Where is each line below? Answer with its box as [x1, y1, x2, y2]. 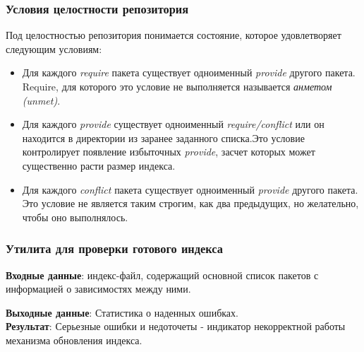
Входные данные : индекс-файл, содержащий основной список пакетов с [6, 267, 319, 282]
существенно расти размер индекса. [22, 158, 176, 172]
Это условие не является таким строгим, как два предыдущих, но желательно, [22, 196, 359, 211]
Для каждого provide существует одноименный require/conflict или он [22, 117, 324, 131]
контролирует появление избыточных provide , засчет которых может [22, 144, 315, 159]
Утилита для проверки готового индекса [6, 240, 223, 257]
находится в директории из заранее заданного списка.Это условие [22, 130, 305, 145]
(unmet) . [22, 93, 61, 107]
